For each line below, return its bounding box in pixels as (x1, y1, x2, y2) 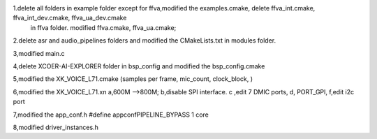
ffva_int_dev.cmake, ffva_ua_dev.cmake (13, 14, 127, 22)
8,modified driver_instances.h (13, 123, 99, 131)
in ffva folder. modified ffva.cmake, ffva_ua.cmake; (30, 23, 177, 31)
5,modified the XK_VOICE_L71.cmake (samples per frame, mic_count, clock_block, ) (13, 75, 253, 83)
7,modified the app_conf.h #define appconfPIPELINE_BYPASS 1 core (13, 110, 209, 119)
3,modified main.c (13, 49, 66, 57)
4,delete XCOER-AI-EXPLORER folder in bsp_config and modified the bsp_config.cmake (13, 61, 265, 70)
